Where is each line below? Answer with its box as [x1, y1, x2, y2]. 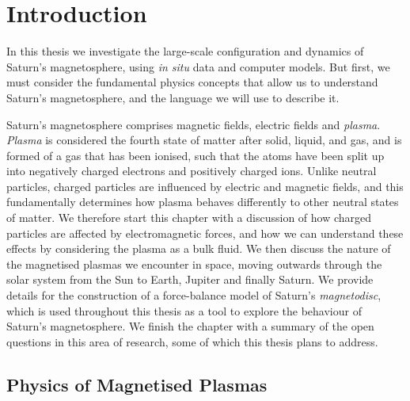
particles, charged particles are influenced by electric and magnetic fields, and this [6, 178, 404, 194]
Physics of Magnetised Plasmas [6, 372, 268, 396]
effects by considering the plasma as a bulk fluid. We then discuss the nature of [6, 240, 391, 257]
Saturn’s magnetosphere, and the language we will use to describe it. [6, 89, 340, 105]
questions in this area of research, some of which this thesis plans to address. [6, 333, 378, 349]
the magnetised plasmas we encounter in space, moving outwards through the [6, 255, 382, 272]
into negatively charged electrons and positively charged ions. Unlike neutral [6, 162, 377, 179]
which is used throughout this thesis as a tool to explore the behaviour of [6, 302, 362, 319]
